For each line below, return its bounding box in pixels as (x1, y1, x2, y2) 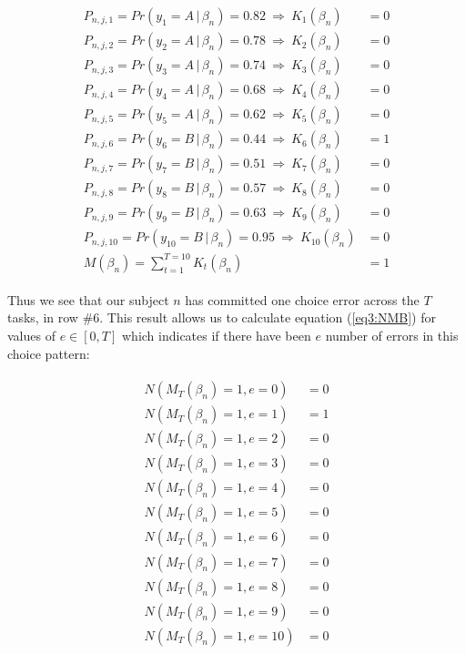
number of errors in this (325, 326, 459, 345)
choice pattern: (7, 343, 90, 363)
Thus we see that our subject (7, 290, 169, 309)
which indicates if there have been (121, 326, 311, 345)
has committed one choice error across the (185, 290, 420, 309)
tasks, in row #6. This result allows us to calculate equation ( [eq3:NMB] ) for (7, 308, 436, 327)
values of (7, 326, 56, 345)
